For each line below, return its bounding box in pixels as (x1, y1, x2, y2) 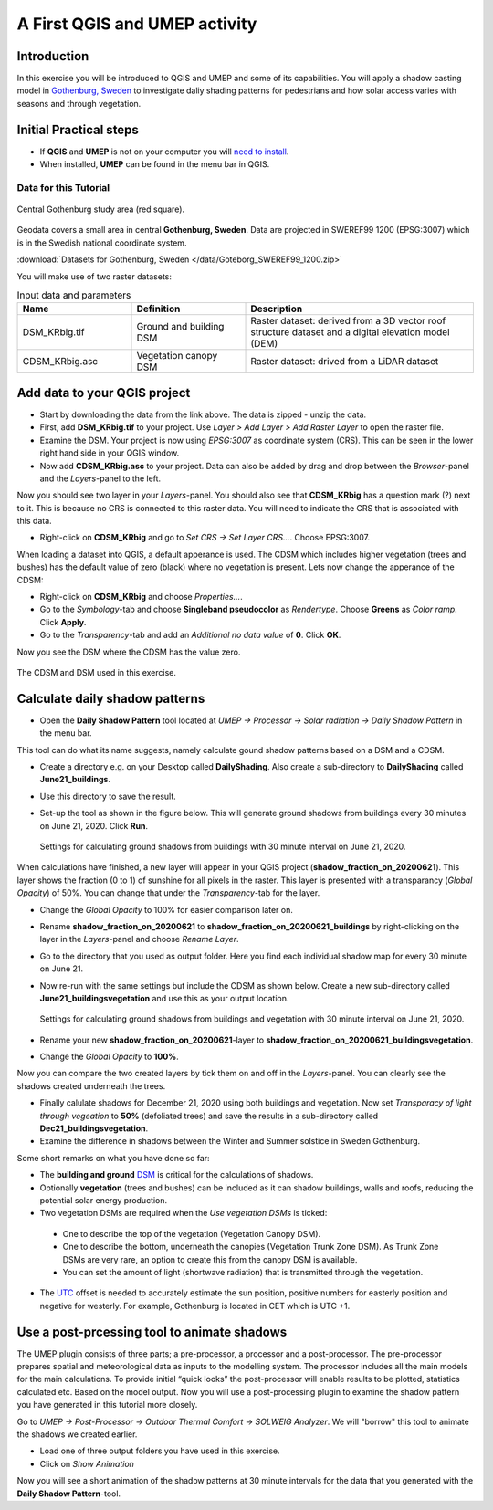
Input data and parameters (16, 288, 131, 301)
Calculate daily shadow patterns (16, 690, 205, 707)
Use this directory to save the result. (39, 791, 177, 802)
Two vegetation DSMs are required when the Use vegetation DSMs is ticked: (39, 1208, 328, 1219)
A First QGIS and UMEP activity (16, 14, 257, 34)
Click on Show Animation (39, 1458, 134, 1469)
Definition (136, 302, 181, 315)
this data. (16, 516, 52, 527)
